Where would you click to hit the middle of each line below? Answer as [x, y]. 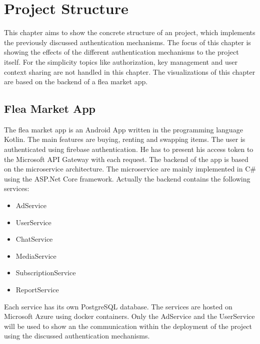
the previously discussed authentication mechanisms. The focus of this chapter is [127, 42]
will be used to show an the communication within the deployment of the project [128, 326]
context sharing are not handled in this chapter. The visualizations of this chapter [130, 71]
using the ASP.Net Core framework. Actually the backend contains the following [127, 178]
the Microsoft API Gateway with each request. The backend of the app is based [126, 159]
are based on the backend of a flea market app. [76, 81]
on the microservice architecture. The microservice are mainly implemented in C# [130, 169]
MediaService [36, 255]
